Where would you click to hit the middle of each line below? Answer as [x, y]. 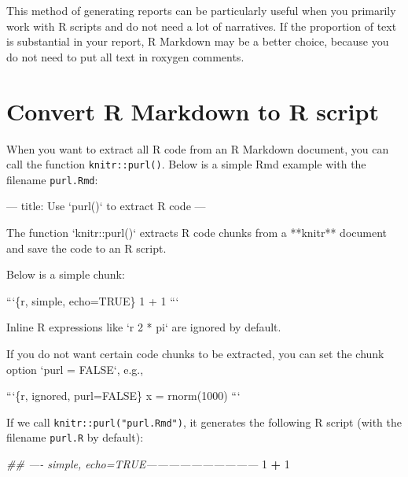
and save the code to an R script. [86, 248]
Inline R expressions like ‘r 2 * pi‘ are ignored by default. [144, 327]
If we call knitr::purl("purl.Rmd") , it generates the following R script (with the [204, 422]
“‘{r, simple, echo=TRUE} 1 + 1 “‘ [93, 300]
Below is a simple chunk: [66, 274]
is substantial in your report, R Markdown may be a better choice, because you [198, 41]
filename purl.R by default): [75, 437]
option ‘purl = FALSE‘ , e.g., [75, 369]
